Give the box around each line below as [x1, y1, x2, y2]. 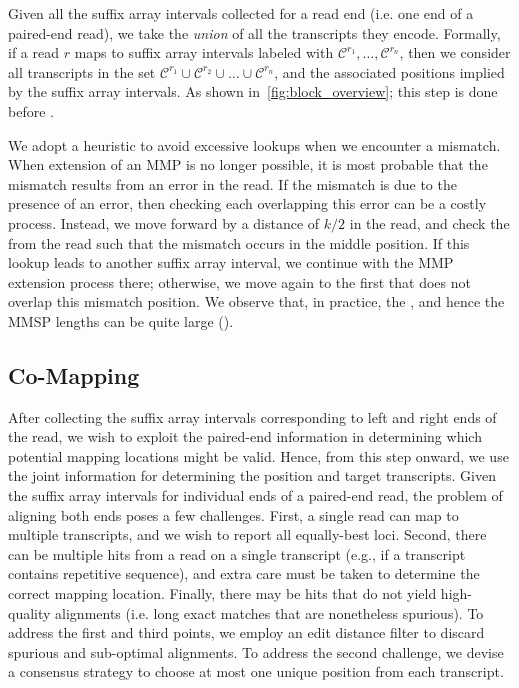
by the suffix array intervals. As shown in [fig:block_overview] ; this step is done [8, 81, 498, 102]
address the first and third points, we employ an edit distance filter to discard [8, 622, 485, 643]
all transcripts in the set [8, 61, 156, 82]
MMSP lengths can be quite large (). [8, 310, 234, 331]
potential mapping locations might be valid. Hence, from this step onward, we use [8, 445, 509, 466]
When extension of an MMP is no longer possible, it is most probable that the [8, 154, 488, 175]
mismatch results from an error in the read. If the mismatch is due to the [8, 173, 457, 194]
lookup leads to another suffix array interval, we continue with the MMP [8, 252, 454, 273]
